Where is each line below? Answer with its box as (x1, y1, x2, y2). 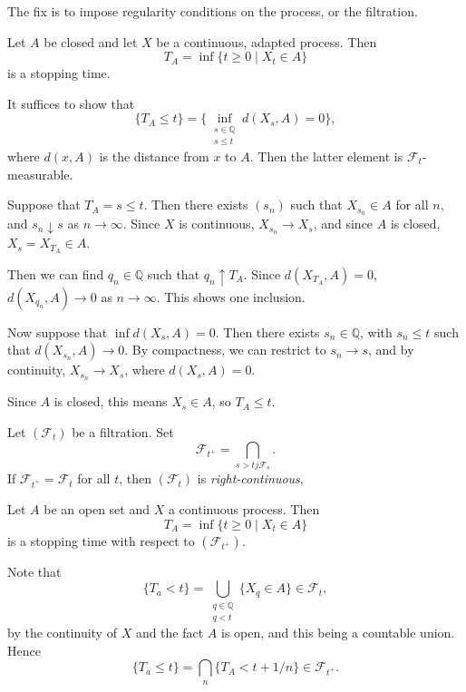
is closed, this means (53, 392, 168, 411)
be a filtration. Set (72, 422, 174, 441)
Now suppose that (7, 322, 108, 341)
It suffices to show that (7, 93, 135, 112)
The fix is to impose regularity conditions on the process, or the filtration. (7, 2, 418, 20)
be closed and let (44, 32, 138, 51)
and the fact (135, 622, 204, 641)
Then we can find (7, 265, 104, 283)
